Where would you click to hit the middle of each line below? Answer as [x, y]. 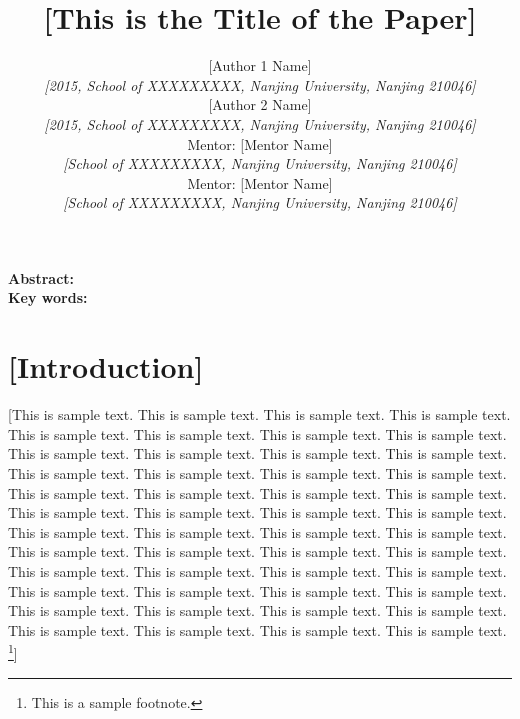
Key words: [48, 297]
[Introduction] [106, 366]
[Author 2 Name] [260, 104]
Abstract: [41, 277]
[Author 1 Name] [260, 65]
